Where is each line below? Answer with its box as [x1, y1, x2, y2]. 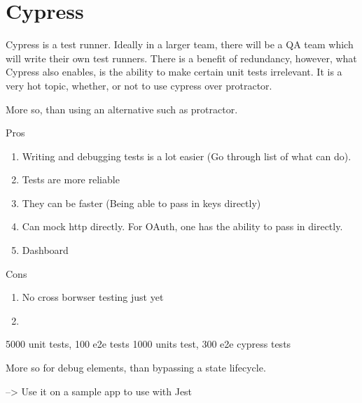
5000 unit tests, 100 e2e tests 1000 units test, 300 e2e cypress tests [6, 337, 291, 351]
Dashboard [22, 243, 69, 257]
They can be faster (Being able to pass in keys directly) [22, 195, 261, 210]
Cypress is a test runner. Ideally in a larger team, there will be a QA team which [6, 37, 354, 52]
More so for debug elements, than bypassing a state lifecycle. [6, 360, 266, 375]
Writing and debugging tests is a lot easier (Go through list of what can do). [22, 148, 351, 163]
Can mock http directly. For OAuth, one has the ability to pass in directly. [22, 219, 343, 234]
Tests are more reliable [22, 172, 120, 187]
